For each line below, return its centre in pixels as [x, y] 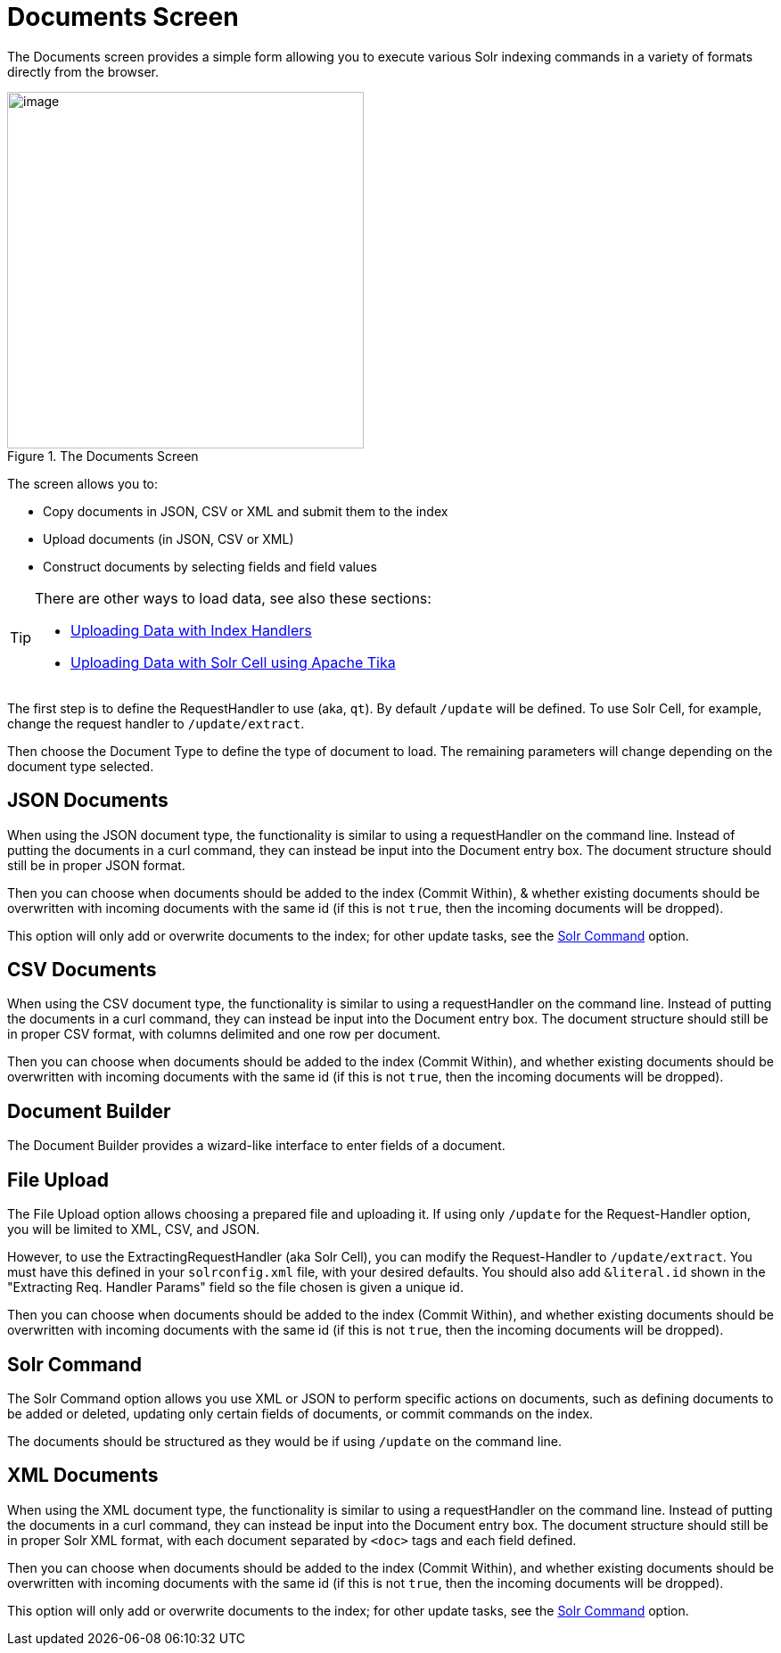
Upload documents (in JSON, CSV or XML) [169, 539]
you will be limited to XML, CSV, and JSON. [134, 1229]
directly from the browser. [83, 71]
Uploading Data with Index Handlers [191, 630]
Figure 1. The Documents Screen [103, 456]
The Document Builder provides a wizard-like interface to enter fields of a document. [256, 1146]
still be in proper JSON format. [96, 865]
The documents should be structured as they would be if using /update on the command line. [285, 1441]
